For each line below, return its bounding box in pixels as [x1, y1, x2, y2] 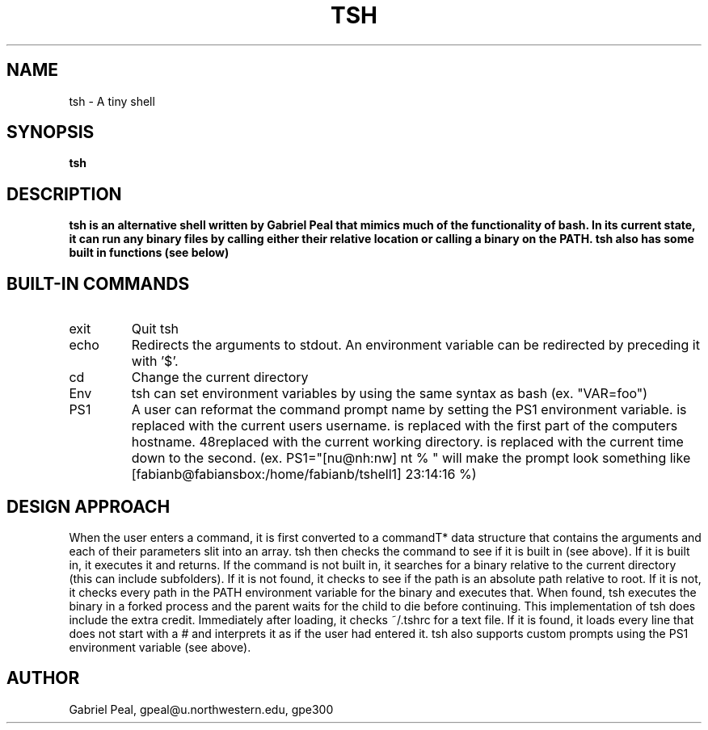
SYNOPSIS [6, 122, 95, 143]
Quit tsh [131, 321, 179, 338]
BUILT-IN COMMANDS [6, 273, 190, 294]
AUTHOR [6, 668, 80, 689]
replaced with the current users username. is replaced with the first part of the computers [131, 417, 678, 434]
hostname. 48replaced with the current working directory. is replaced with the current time [131, 434, 684, 451]
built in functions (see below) [69, 245, 230, 260]
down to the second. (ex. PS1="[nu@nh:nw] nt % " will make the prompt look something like [131, 450, 691, 467]
